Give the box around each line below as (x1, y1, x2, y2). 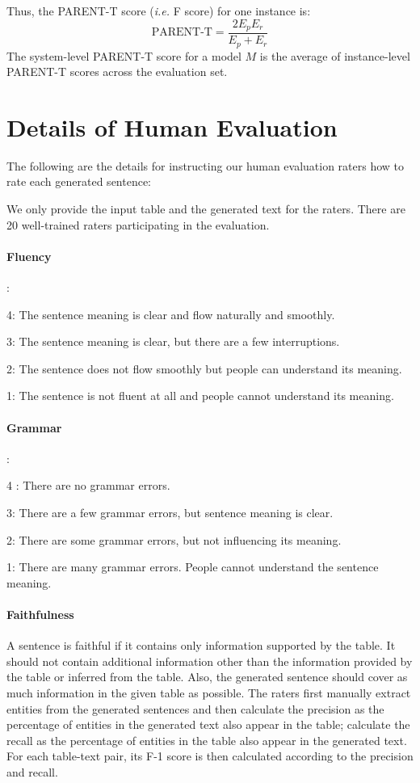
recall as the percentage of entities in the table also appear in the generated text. (6, 731, 407, 748)
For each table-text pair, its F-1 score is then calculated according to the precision (6, 747, 414, 764)
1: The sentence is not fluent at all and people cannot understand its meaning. (6, 387, 394, 404)
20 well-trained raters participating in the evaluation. (6, 216, 270, 233)
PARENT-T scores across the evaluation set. (6, 63, 228, 80)
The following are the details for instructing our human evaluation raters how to (6, 157, 405, 174)
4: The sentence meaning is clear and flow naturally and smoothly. (6, 305, 335, 322)
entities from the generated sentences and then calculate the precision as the (6, 700, 384, 717)
